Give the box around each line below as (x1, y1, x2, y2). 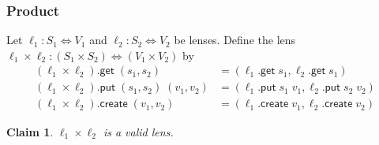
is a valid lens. (103, 123, 174, 139)
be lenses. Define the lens (174, 32, 296, 48)
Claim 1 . (6, 123, 54, 139)
